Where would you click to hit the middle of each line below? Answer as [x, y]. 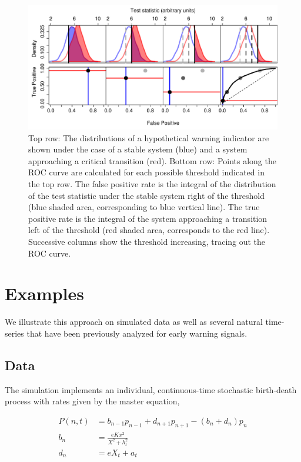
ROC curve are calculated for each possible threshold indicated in [146, 172]
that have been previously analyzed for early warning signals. [137, 333]
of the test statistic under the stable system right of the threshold [146, 195]
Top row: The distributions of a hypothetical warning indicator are [149, 137]
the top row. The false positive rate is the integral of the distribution [152, 183]
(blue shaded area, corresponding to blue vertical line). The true [144, 207]
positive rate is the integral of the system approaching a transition [148, 218]
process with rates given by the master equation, [92, 401]
